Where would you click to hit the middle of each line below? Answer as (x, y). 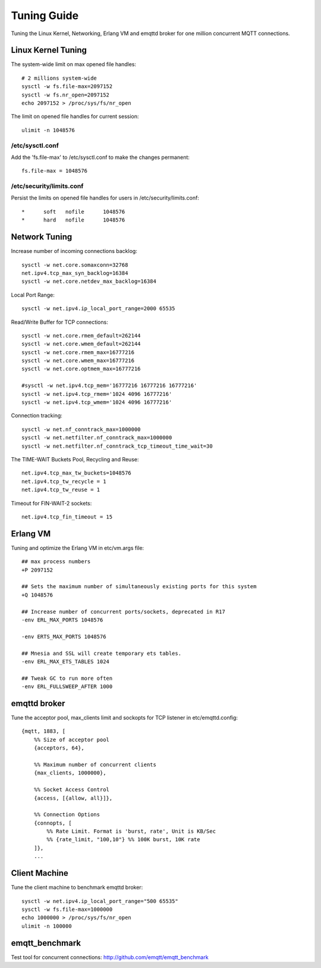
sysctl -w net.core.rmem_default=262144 (81, 335)
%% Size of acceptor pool (72, 739)
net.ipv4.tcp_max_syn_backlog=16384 (75, 273)
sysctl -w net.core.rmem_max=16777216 (78, 352)
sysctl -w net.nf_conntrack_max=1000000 (81, 429)
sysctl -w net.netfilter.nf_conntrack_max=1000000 (97, 438)
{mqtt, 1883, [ (44, 731)
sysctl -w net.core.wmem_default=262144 (81, 344)
